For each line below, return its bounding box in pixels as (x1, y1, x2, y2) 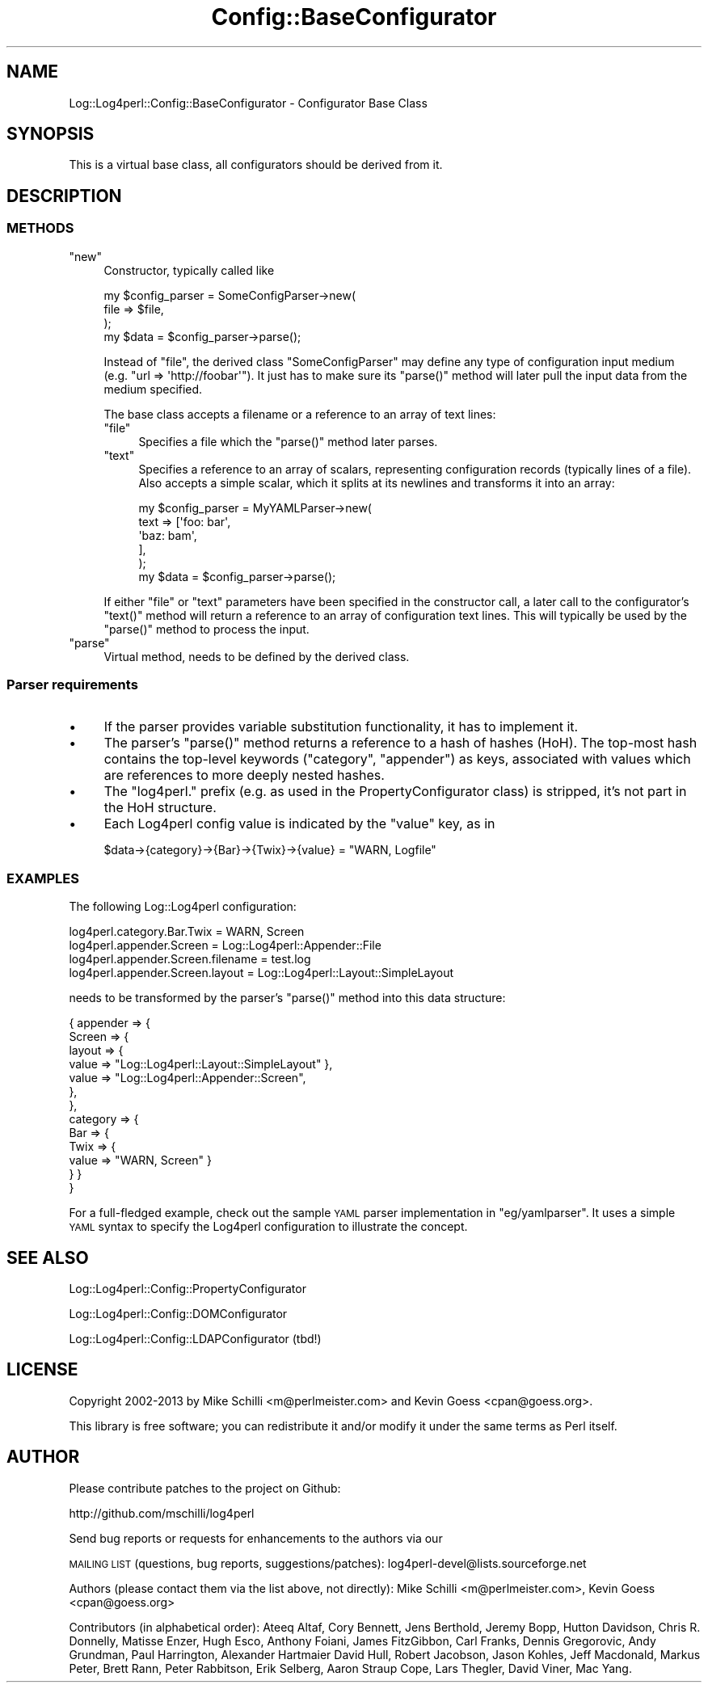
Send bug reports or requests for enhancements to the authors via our (69, 1531, 443, 1545)
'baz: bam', (138, 528, 197, 542)
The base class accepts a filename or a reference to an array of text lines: (103, 406, 496, 421)
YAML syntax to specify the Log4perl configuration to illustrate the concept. (69, 1219, 468, 1234)
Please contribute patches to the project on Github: (69, 1481, 341, 1495)
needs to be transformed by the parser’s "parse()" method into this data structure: (69, 991, 506, 1005)
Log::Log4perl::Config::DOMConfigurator (69, 1307, 288, 1320)
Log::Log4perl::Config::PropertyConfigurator (69, 1282, 306, 1295)
